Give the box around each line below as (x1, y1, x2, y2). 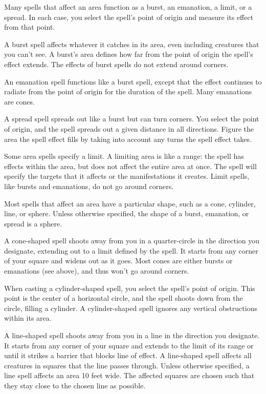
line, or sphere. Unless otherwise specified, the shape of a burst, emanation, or (4, 208, 249, 219)
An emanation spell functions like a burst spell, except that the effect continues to (4, 76, 262, 87)
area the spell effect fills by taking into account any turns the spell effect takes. (4, 133, 252, 144)
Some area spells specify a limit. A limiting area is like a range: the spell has (4, 151, 244, 161)
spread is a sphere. (4, 218, 62, 229)
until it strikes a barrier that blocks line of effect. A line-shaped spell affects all (4, 350, 252, 361)
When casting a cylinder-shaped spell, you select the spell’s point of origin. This (4, 282, 255, 293)
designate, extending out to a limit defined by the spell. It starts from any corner (4, 245, 258, 256)
